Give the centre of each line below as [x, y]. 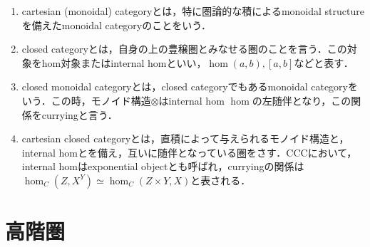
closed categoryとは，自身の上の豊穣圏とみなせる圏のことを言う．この [184, 49]
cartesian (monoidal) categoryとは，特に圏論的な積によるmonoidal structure [193, 11]
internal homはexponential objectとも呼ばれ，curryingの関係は [163, 166]
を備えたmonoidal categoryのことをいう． [117, 25]
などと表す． [324, 62]
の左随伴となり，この [302, 100]
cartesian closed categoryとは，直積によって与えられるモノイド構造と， [185, 138]
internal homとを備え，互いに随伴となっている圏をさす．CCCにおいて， [189, 152]
